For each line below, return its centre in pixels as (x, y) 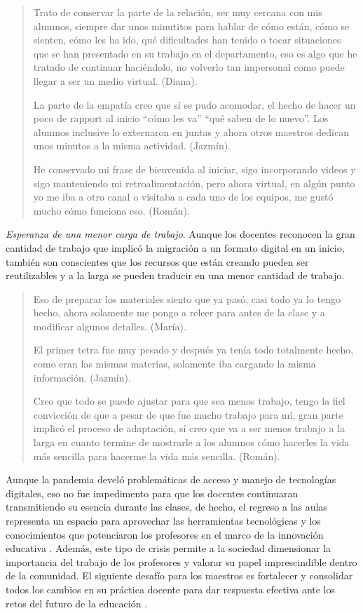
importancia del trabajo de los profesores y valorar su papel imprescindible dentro (181, 561)
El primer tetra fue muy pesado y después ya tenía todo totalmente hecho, (193, 350)
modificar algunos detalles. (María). (110, 326)
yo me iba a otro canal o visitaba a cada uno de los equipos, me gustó (183, 197)
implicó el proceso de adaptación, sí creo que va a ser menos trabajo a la (189, 428)
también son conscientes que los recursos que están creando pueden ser (157, 261)
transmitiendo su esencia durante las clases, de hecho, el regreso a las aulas (166, 507)
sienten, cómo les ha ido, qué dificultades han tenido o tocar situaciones (187, 40)
